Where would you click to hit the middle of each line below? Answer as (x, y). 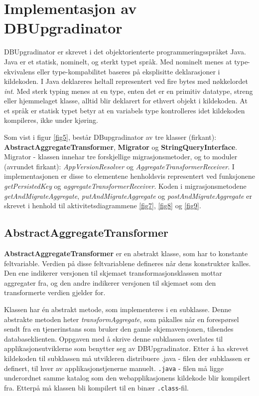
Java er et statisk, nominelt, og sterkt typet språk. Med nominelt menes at (118, 61)
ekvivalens (19, 71)
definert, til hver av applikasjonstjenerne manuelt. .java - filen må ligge (114, 368)
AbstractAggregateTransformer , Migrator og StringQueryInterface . (121, 147)
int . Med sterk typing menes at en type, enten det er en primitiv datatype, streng (129, 91)
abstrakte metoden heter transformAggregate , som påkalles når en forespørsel (122, 319)
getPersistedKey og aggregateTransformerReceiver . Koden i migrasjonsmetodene (125, 186)
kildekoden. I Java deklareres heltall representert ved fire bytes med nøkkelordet (126, 81)
